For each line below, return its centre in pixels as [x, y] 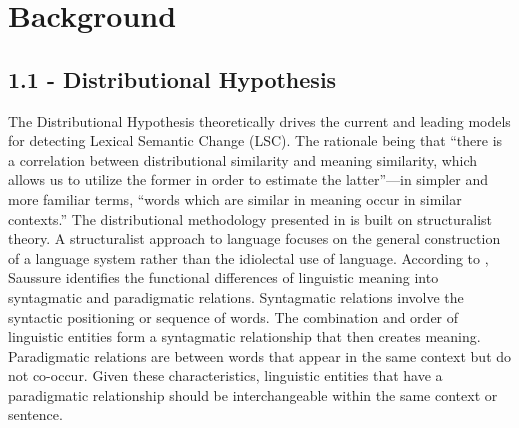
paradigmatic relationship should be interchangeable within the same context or [253, 394]
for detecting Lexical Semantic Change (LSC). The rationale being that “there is [255, 140]
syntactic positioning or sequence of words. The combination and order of [233, 316]
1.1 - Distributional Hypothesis [172, 78]
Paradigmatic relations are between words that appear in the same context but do [260, 355]
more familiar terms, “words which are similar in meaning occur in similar [235, 198]
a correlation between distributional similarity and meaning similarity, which [243, 159]
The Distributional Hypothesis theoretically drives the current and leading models [259, 120]
